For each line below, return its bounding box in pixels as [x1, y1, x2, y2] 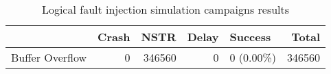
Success [229, 29, 271, 45]
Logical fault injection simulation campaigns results [41, 1, 290, 17]
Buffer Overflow [11, 49, 87, 65]
